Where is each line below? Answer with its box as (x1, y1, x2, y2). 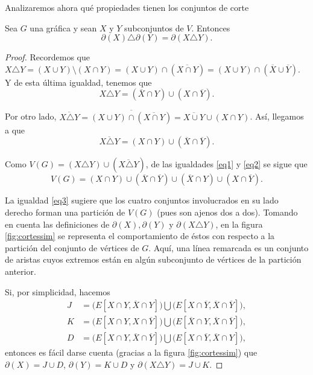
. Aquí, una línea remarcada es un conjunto (148, 241, 309, 254)
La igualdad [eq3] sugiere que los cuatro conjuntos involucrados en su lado (5, 194, 279, 207)
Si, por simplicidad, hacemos (5, 285, 110, 298)
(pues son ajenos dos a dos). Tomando (157, 206, 298, 218)
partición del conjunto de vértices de (5, 241, 139, 254)
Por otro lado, (5, 110, 57, 123)
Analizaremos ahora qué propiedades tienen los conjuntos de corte (5, 1, 249, 13)
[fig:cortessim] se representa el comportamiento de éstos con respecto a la (5, 229, 275, 242)
